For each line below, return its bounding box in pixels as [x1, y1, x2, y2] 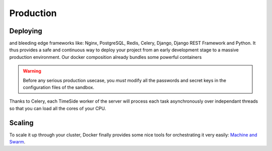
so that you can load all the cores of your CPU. [9, 105, 106, 111]
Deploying [9, 27, 42, 35]
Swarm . [9, 139, 26, 145]
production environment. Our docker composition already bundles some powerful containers [9, 54, 202, 60]
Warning [23, 68, 41, 74]
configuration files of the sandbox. [23, 85, 95, 91]
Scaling [9, 118, 34, 127]
